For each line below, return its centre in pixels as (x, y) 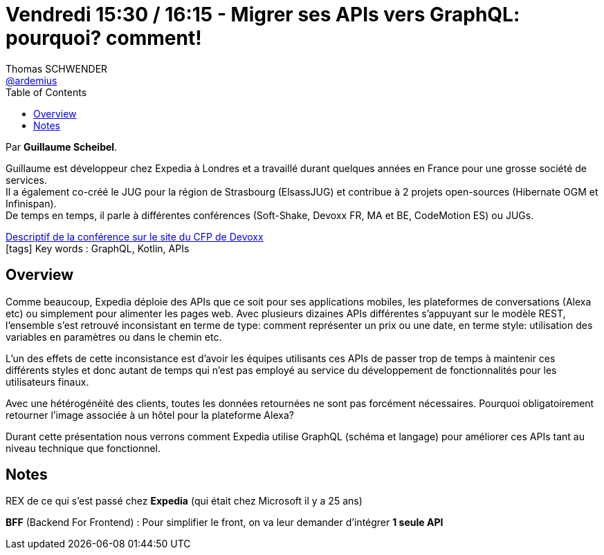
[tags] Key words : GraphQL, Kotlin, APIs (98, 248)
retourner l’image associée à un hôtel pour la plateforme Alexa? (150, 415)
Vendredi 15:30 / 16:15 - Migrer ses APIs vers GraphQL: (263, 15)
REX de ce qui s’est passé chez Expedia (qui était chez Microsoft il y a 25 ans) (184, 501)
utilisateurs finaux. (47, 382)
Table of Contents (46, 92)
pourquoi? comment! (104, 38)
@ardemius (31, 80)
